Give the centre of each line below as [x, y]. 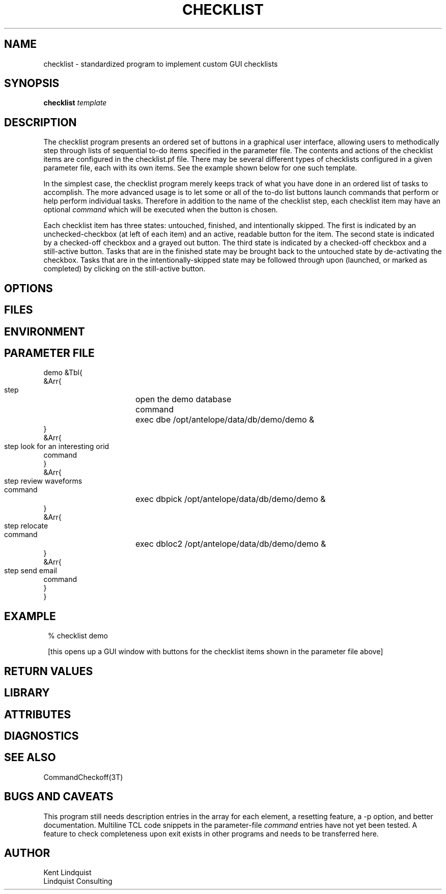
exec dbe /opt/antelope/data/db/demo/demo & [225, 420]
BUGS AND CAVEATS [59, 797]
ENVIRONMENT [45, 331]
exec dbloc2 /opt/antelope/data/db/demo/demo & [231, 544]
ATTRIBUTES [38, 714]
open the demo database [184, 399]
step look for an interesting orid [57, 446]
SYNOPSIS [32, 83]
